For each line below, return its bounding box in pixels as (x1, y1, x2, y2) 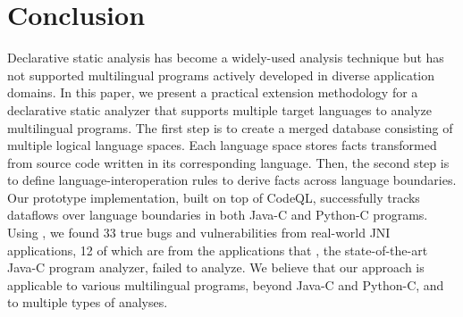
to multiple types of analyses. (7, 293, 168, 312)
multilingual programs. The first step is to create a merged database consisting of (7, 118, 453, 137)
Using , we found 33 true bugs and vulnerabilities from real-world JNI (7, 223, 391, 242)
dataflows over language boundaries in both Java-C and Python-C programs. (7, 205, 428, 224)
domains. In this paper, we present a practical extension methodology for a (7, 83, 418, 102)
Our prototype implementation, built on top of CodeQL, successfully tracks (7, 188, 420, 206)
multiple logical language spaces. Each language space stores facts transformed (7, 136, 437, 154)
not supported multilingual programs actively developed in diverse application (7, 65, 435, 84)
